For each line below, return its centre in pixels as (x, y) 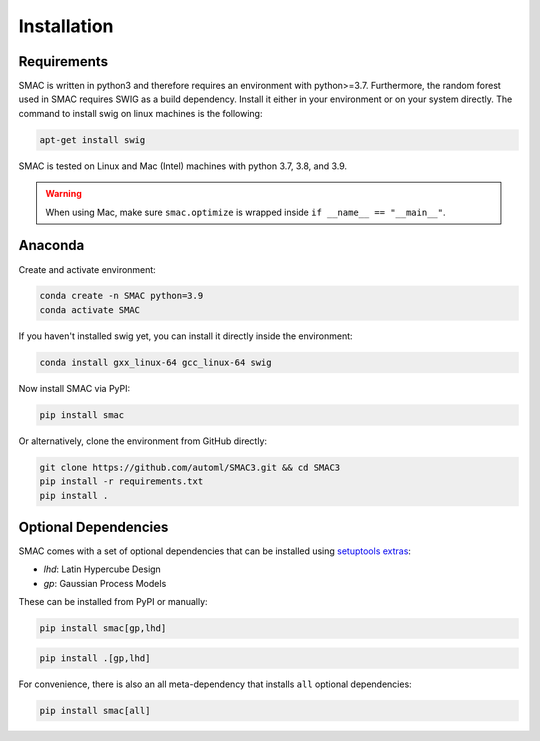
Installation (66, 26)
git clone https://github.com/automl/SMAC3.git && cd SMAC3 (190, 467)
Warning (63, 194)
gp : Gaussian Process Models (105, 583)
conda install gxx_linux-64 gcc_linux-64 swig (155, 362)
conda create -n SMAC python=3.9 (121, 296)
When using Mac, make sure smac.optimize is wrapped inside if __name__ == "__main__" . (245, 212)
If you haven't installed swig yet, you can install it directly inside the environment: (186, 336)
